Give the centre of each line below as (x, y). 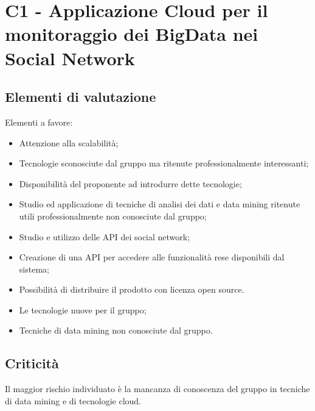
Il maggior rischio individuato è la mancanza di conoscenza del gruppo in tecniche (157, 389)
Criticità (32, 363)
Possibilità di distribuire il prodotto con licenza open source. (132, 289)
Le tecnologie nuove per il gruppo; (83, 309)
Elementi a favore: (39, 122)
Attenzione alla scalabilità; (69, 142)
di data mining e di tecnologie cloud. (73, 400)
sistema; (34, 269)
